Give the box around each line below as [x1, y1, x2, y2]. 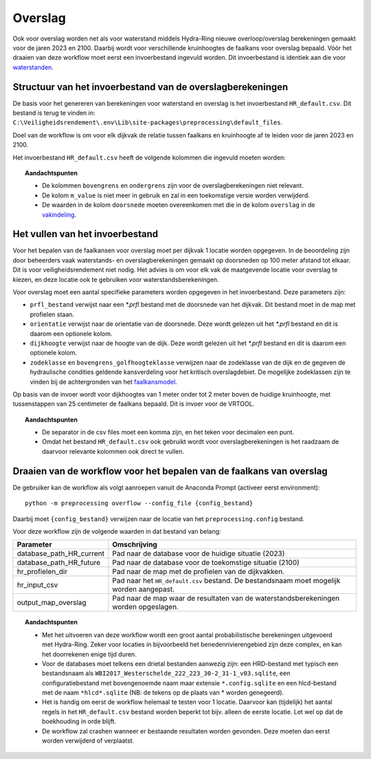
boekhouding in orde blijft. [42, 717, 117, 725]
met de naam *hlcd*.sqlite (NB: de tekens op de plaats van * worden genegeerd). [42, 688, 284, 697]
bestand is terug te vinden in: [12, 109, 95, 117]
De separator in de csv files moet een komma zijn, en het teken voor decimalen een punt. [42, 428, 295, 437]
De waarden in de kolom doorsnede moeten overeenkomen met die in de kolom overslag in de [42, 201, 315, 209]
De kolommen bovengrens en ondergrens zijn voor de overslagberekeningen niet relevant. [42, 181, 304, 190]
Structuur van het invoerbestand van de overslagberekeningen [12, 81, 289, 93]
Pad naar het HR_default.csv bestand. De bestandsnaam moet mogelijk [112, 576, 341, 586]
